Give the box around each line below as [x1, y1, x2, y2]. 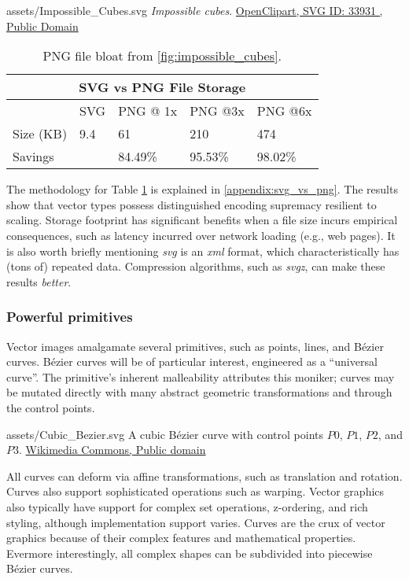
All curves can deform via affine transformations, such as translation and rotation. [6, 467, 403, 484]
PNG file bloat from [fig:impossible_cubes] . [42, 46, 282, 65]
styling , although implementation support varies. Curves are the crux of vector [6, 514, 385, 530]
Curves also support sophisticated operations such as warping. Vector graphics [6, 483, 385, 500]
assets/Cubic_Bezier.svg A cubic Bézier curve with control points [6, 426, 323, 442]
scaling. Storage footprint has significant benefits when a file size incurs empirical [6, 212, 398, 228]
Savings [13, 147, 54, 166]
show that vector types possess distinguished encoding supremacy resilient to [6, 196, 377, 212]
